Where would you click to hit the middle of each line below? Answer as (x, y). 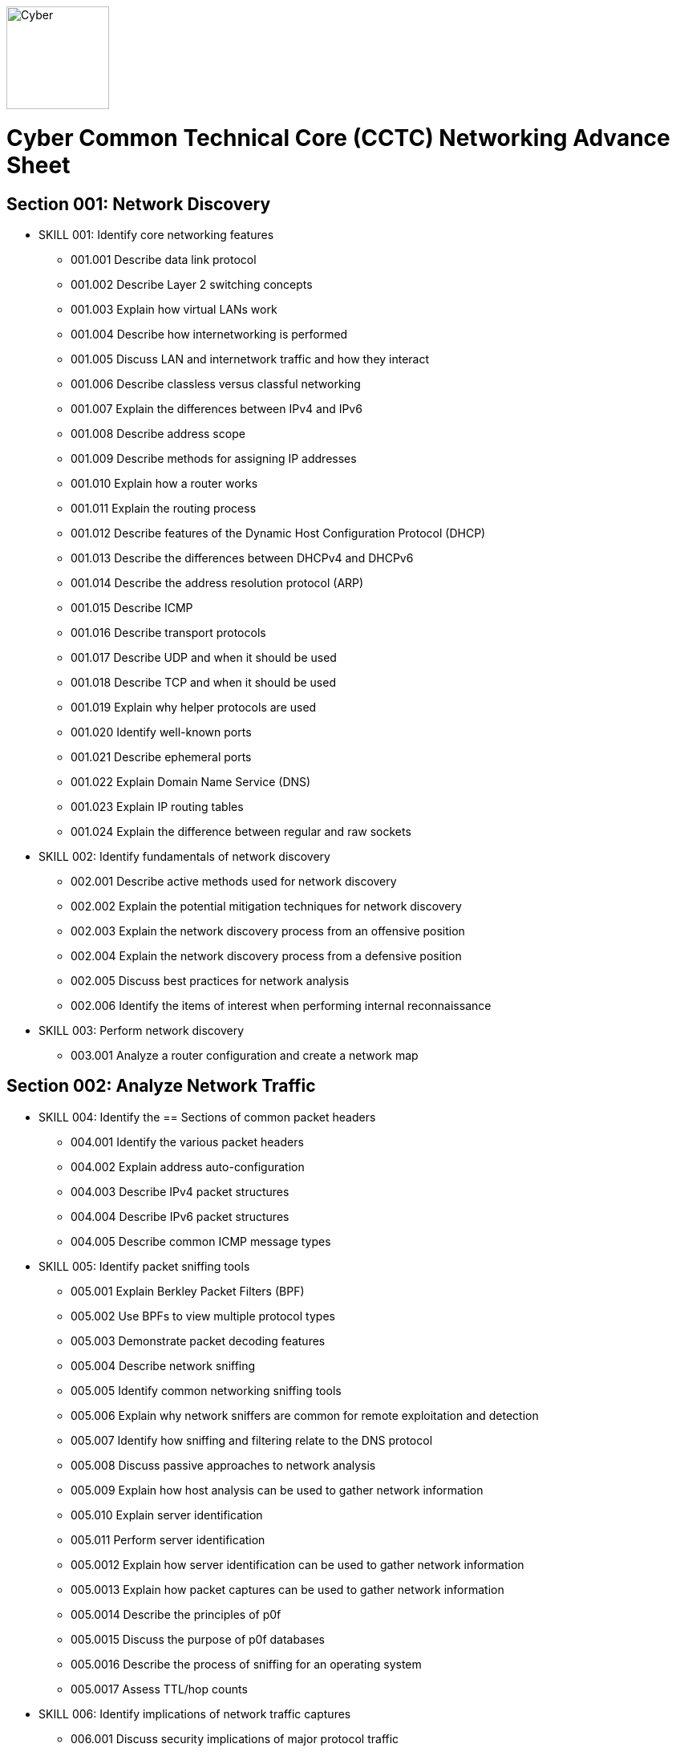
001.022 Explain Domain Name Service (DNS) (191, 781)
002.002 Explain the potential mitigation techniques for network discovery (266, 906)
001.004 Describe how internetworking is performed (209, 334)
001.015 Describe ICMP (132, 607)
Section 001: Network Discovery (139, 204)
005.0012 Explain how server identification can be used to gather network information (298, 1564)
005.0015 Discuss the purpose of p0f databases (198, 1639)
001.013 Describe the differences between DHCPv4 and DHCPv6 (242, 558)
